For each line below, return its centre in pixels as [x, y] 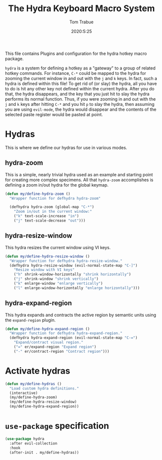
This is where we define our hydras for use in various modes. [66, 147]
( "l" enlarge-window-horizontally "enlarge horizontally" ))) [77, 288]
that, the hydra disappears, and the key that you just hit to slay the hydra [77, 94]
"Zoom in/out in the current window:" [53, 212]
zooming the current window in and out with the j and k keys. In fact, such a [81, 78]
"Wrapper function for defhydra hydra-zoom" [55, 198]
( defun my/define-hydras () [33, 384]
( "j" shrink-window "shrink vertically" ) [56, 279]
